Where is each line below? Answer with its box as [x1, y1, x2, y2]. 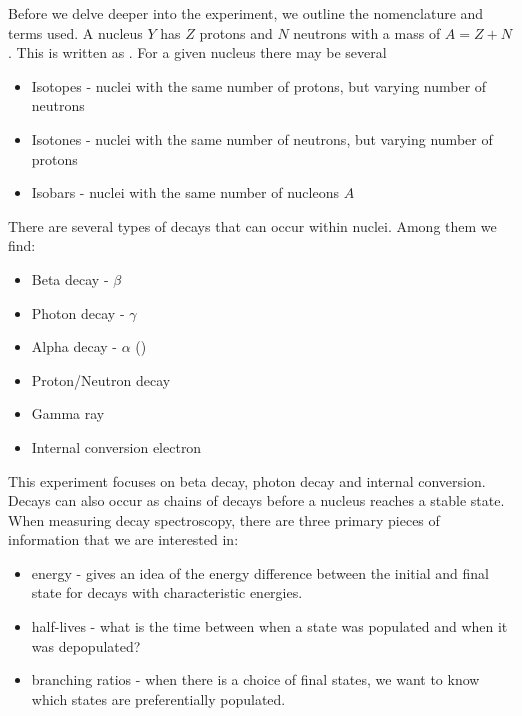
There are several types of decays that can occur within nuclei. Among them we [8, 215, 497, 236]
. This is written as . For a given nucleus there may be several [8, 42, 387, 63]
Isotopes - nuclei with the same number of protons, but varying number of [31, 75, 487, 96]
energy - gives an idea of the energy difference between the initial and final [31, 562, 489, 583]
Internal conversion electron [31, 436, 202, 457]
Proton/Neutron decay [31, 369, 171, 390]
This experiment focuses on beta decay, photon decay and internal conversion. [8, 470, 486, 491]
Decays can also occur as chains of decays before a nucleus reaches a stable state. [8, 490, 505, 511]
